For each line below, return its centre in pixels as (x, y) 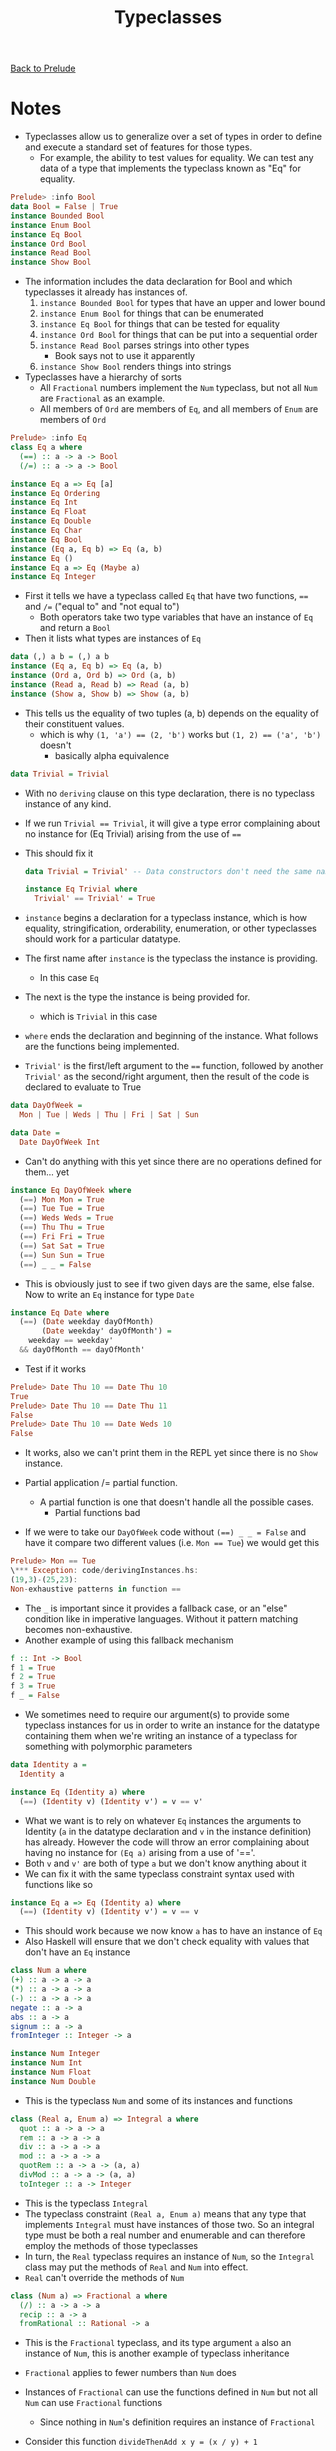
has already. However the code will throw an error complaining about (167, 1842)
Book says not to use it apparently (125, 356)
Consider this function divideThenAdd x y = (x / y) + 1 (141, 2442)
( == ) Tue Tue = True (62, 1209)
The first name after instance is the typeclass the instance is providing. (171, 958)
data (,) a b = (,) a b (60, 657)
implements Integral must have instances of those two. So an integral (169, 2224)
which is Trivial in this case (98, 1017)
